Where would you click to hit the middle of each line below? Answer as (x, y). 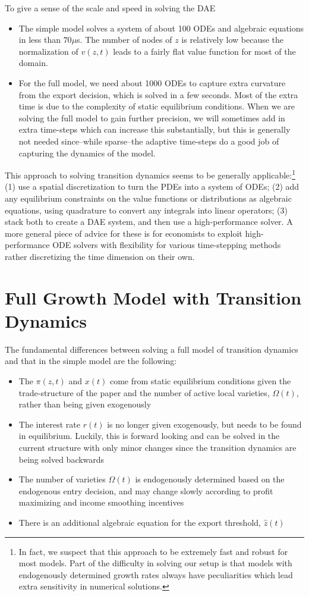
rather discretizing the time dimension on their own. (100, 256)
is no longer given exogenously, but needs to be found (204, 424)
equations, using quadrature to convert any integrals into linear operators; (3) (146, 210)
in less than (40, 40)
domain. (33, 63)
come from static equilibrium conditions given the (200, 381)
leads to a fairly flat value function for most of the (204, 51)
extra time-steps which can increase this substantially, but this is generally (154, 129)
